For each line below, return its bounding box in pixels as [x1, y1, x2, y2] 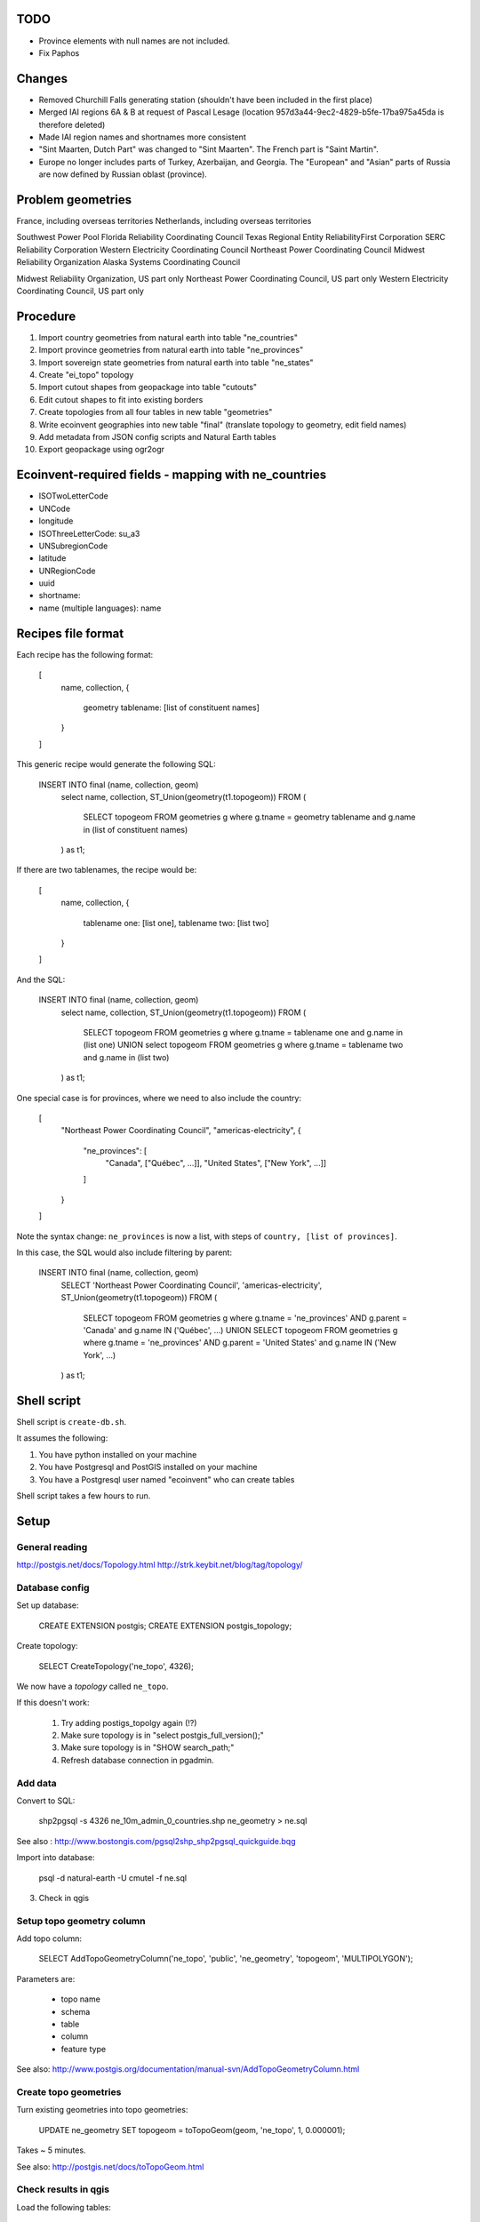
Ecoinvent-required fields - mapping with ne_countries [16, 468, 327, 483]
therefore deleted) [38, 119, 106, 130]
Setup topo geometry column [16, 1914, 146, 1927]
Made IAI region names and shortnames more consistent [38, 132, 246, 142]
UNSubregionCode [38, 540, 108, 551]
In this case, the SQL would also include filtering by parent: [16, 1247, 233, 1258]
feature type [60, 2043, 107, 2054]
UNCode [38, 503, 71, 514]
